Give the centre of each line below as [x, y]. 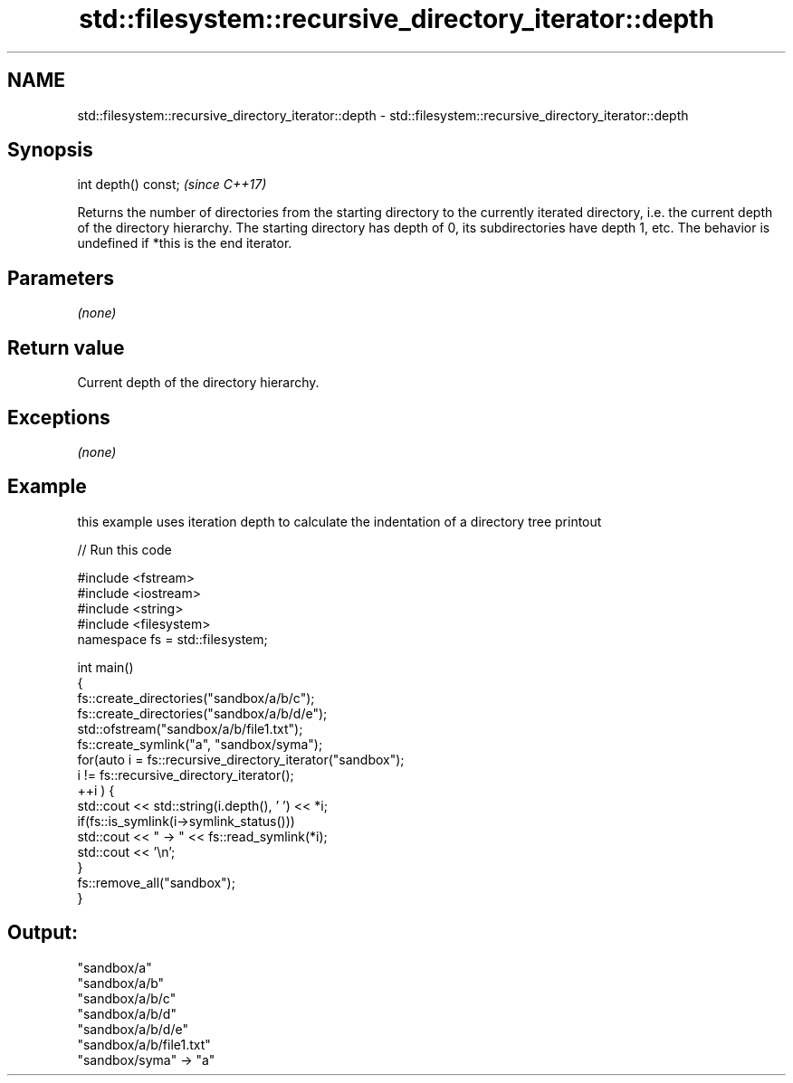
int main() [105, 667]
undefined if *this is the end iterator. [185, 243]
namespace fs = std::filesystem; [172, 639]
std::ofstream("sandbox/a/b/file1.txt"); [190, 728]
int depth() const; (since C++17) [172, 185]
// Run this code [124, 549]
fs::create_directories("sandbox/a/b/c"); [196, 698]
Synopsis [50, 150]
